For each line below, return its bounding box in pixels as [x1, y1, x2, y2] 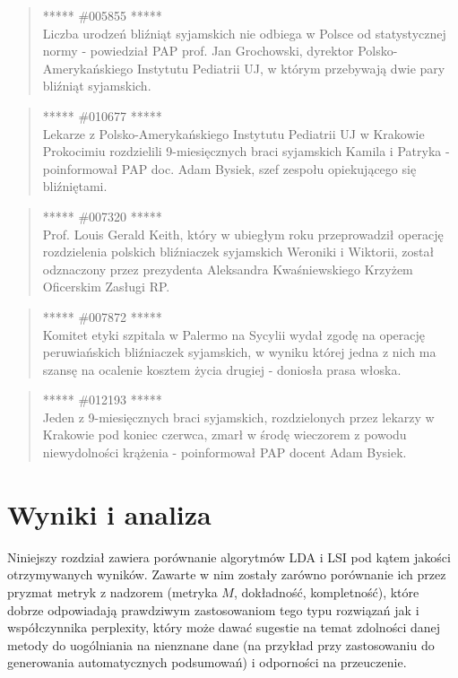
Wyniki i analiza [7, 495, 212, 532]
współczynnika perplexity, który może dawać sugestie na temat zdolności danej [7, 618, 441, 637]
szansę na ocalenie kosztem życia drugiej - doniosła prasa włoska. [42, 360, 402, 378]
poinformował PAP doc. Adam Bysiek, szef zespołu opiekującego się [42, 159, 417, 178]
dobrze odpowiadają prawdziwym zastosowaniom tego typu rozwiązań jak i [7, 600, 419, 619]
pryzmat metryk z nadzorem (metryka [7, 582, 218, 601]
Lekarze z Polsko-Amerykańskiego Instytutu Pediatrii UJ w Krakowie [42, 124, 425, 143]
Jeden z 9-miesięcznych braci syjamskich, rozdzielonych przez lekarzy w [42, 407, 435, 426]
